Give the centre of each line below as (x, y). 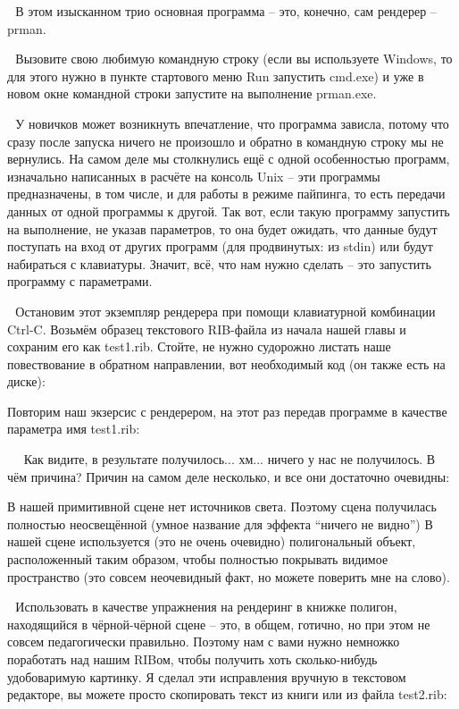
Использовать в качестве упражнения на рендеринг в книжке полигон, (206, 607)
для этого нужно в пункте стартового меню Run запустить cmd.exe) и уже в (216, 76)
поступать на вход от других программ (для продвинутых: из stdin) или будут (220, 246)
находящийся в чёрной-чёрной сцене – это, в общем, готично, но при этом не (219, 624)
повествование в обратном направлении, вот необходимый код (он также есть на (226, 363)
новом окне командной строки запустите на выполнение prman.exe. (192, 93)
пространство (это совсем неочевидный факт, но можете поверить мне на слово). (229, 576)
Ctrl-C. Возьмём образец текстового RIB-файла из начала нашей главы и (207, 329)
